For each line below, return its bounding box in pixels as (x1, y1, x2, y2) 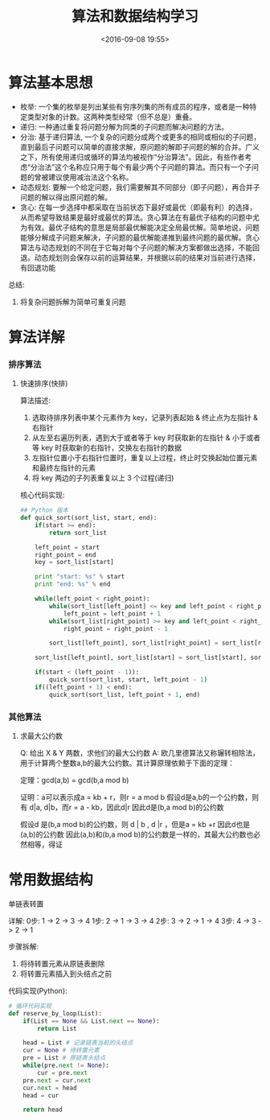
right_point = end (35, 550, 96, 559)
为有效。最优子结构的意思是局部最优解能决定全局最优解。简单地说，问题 (19, 222, 260, 232)
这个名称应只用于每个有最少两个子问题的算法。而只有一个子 (55, 162, 252, 171)
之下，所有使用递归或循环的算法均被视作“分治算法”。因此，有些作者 (19, 152, 245, 162)
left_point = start (35, 543, 100, 551)
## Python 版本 (19, 506, 69, 515)
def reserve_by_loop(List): (8, 1009, 103, 1018)
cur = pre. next (37, 1069, 88, 1077)
